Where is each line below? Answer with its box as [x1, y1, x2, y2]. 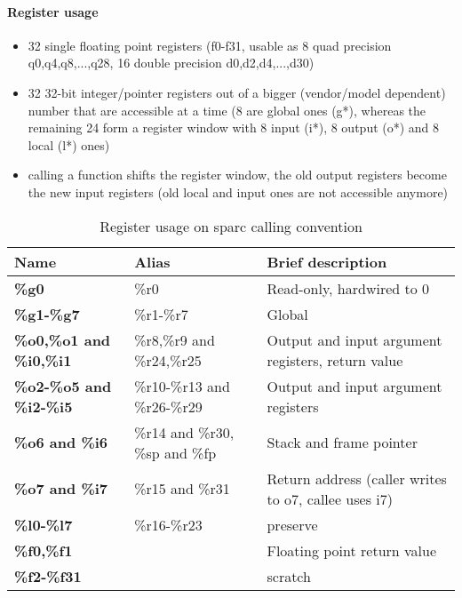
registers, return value [267, 349, 403, 371]
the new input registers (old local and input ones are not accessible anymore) [28, 182, 449, 201]
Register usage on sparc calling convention [100, 215, 362, 236]
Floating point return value [267, 539, 437, 561]
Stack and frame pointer [267, 432, 418, 453]
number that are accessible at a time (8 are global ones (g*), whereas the [28, 100, 426, 119]
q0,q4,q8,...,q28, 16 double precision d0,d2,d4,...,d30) [28, 53, 315, 72]
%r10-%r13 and [134, 375, 230, 396]
